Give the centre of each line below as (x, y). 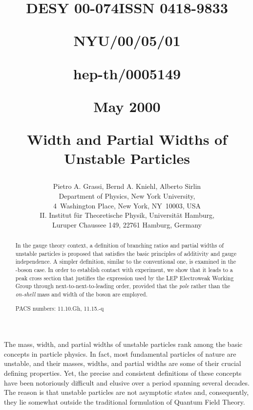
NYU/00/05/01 (127, 40)
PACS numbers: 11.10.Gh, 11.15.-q (60, 308)
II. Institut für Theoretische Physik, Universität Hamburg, (127, 215)
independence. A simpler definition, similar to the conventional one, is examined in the (126, 262)
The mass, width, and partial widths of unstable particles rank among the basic (123, 344)
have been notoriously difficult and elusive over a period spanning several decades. (127, 382)
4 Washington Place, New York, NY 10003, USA (127, 205)
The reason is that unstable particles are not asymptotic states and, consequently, (126, 392)
